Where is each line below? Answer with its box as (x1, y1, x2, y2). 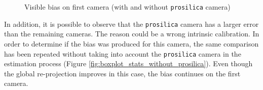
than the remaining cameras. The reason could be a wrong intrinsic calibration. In (4, 28, 259, 39)
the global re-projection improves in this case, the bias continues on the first (4, 68, 241, 78)
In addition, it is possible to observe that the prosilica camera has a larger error (4, 18, 259, 29)
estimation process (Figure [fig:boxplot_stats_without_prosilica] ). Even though (4, 58, 253, 69)
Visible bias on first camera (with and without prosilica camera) (24, 2, 231, 12)
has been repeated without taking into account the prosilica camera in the (4, 48, 241, 59)
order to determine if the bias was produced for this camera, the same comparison (4, 38, 259, 49)
